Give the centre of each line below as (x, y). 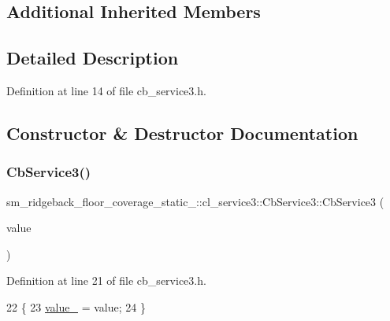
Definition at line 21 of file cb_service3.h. (106, 280)
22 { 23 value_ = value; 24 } (76, 306)
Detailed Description (93, 58)
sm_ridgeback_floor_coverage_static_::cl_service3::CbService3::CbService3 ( (195, 201)
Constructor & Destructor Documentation (182, 133)
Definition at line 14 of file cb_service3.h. (106, 90)
